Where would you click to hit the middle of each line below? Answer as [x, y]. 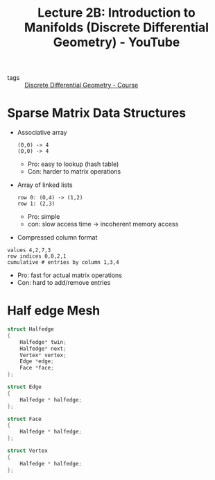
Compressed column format [57, 238]
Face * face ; [37, 368]
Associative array [42, 133]
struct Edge [24, 387]
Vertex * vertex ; [43, 355]
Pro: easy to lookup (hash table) [73, 164]
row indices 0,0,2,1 [37, 256]
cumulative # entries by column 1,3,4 [63, 263]
